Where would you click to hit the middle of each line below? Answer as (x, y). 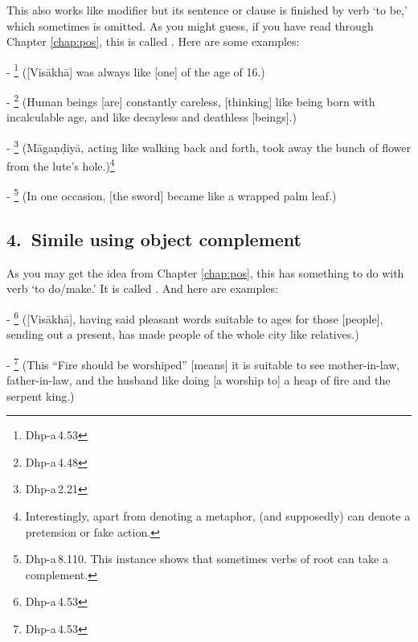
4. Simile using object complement (154, 239)
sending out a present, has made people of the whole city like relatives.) (183, 334)
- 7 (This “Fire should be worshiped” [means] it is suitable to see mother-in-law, (203, 363)
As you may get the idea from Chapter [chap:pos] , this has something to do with (205, 272)
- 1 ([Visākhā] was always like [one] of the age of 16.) (136, 70)
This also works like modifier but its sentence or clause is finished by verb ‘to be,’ (207, 10)
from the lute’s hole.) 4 (61, 165)
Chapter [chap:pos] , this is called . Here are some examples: (153, 41)
